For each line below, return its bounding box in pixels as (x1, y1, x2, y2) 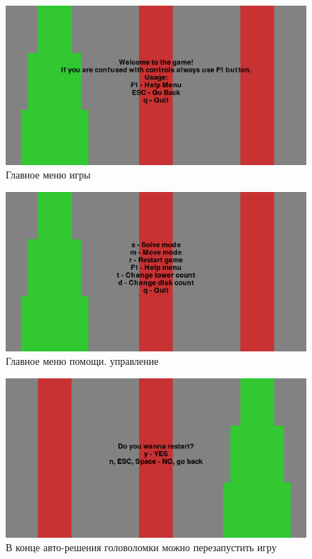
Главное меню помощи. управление (6, 354, 159, 368)
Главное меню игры (6, 167, 91, 182)
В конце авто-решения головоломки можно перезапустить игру (6, 540, 277, 555)
